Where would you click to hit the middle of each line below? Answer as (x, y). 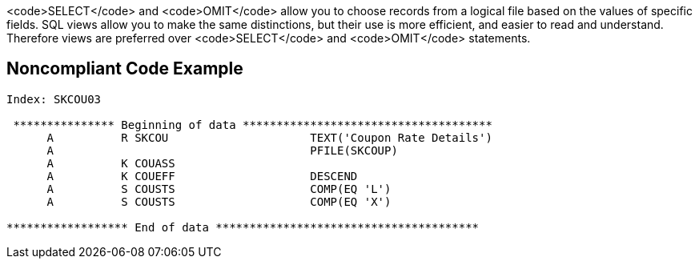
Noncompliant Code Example (125, 69)
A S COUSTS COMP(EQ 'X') (219, 201)
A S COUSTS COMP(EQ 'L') (219, 189)
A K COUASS (111, 163)
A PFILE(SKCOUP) (222, 150)
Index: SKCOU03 (54, 99)
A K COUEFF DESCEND (202, 176)
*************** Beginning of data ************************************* (253, 124)
